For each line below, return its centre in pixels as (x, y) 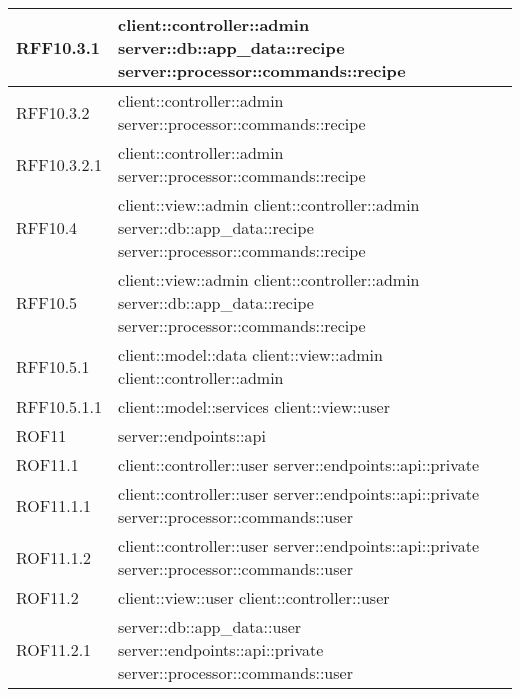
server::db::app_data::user (210, 626)
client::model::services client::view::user (254, 406)
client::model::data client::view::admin (250, 354)
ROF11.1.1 (54, 505)
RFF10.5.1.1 (59, 406)
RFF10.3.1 (58, 47)
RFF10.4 (47, 227)
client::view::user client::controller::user (254, 597)
